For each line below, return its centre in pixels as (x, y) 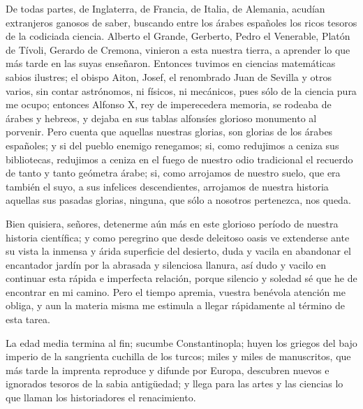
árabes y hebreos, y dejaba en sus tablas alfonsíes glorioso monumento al (161, 118)
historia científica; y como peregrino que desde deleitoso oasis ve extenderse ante (178, 237)
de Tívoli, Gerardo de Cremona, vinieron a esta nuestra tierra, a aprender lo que (178, 49)
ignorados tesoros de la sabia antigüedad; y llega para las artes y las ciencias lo (175, 384)
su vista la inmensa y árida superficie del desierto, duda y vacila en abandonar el (178, 251)
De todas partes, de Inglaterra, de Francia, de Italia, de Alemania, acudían (165, 8)
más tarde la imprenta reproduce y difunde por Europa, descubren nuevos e (168, 370)
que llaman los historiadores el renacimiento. (101, 397)
